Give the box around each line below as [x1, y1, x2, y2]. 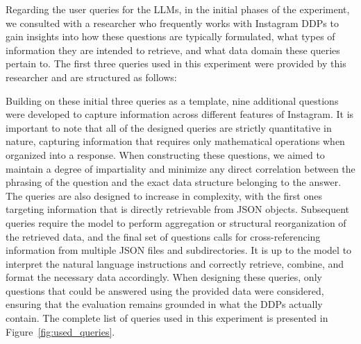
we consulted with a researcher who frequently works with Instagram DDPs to [6, 15, 339, 30]
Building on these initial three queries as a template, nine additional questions [6, 93, 339, 108]
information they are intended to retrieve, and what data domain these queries [6, 42, 340, 57]
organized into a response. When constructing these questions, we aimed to [6, 147, 325, 162]
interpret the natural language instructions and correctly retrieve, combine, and [6, 256, 344, 270]
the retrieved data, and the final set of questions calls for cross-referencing [6, 229, 321, 243]
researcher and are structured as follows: [6, 69, 177, 84]
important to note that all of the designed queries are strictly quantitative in [6, 120, 332, 135]
